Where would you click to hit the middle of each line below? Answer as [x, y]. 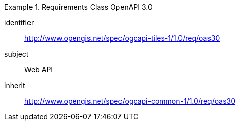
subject [17, 54]
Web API [39, 70]
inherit [15, 85]
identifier [19, 23]
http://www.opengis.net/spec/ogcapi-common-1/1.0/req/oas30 [130, 101]
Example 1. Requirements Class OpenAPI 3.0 [78, 7]
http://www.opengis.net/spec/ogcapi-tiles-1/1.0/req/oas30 [122, 38]
